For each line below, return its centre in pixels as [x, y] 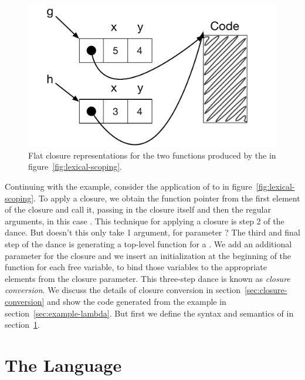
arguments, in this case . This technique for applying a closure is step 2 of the [145, 221]
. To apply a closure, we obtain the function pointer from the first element [167, 198]
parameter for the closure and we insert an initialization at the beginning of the [148, 255]
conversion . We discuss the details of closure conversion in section [123, 290]
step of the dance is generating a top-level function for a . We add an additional [148, 243]
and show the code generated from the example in [137, 301]
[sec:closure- [266, 290]
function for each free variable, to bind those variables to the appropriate [136, 267]
